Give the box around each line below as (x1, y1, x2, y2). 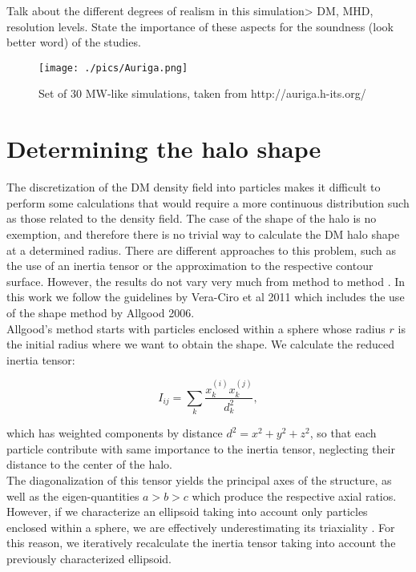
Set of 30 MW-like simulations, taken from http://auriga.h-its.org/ (38, 85, 366, 102)
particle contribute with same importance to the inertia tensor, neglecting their (6, 440, 395, 457)
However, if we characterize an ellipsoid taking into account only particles (6, 503, 368, 520)
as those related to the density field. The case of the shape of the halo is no (6, 210, 377, 227)
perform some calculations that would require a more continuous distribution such (6, 194, 410, 211)
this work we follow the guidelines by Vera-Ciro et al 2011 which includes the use (6, 288, 405, 305)
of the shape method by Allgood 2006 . (6, 304, 195, 320)
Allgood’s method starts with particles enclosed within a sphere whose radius (6, 320, 386, 336)
